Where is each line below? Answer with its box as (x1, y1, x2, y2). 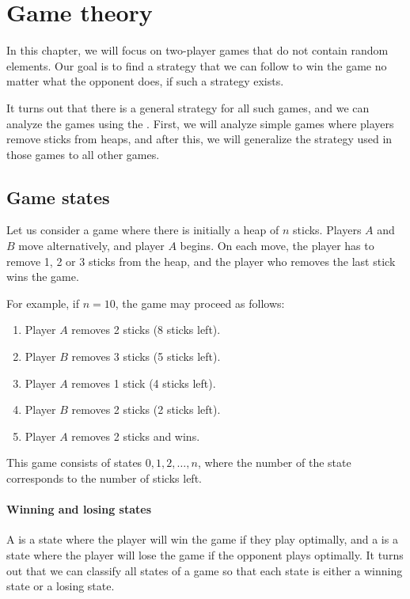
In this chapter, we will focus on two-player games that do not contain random (6, 42, 389, 59)
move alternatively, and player (18, 237, 165, 254)
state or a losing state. (6, 578, 115, 594)
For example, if (6, 294, 80, 311)
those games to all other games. (6, 146, 160, 162)
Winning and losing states (6, 501, 152, 517)
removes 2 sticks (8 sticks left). (71, 321, 221, 338)
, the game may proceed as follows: (115, 294, 285, 311)
